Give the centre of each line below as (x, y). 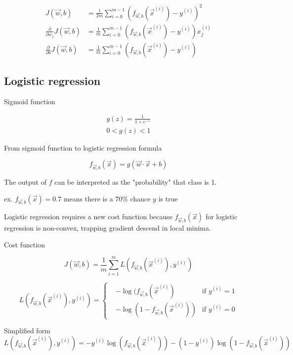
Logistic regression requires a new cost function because (88, 217)
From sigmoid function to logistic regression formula (83, 147)
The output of (25, 182)
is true (168, 198)
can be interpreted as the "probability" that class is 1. (136, 182)
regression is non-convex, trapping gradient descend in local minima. (107, 228)
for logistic (221, 217)
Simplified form (27, 331)
